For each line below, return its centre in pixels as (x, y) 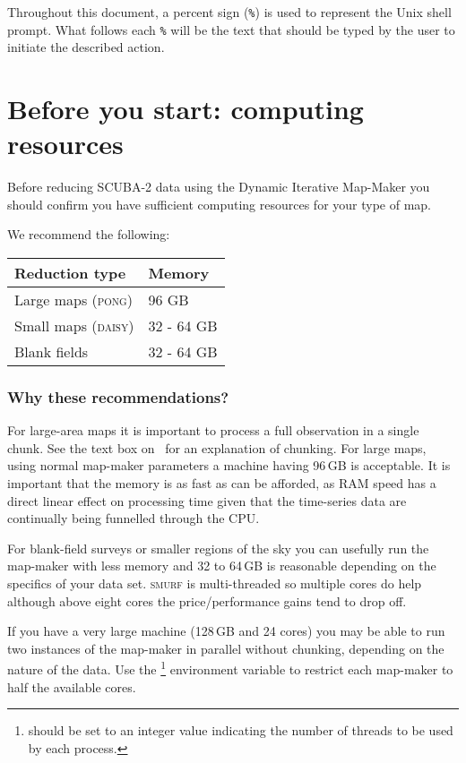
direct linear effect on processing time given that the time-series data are (207, 500)
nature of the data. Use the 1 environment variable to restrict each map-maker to (230, 668)
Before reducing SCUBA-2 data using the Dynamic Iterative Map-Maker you (219, 187)
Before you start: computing (186, 109)
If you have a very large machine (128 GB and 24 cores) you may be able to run (226, 631)
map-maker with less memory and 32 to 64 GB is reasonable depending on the (222, 566)
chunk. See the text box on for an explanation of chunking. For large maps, (217, 447)
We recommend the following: (89, 234)
